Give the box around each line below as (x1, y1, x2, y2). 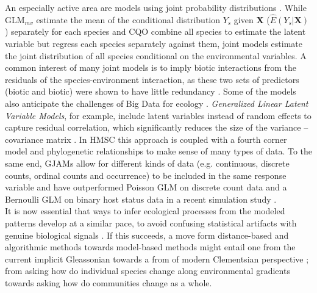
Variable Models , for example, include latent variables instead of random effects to (5, 109, 312, 121)
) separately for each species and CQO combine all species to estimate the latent (5, 25, 306, 38)
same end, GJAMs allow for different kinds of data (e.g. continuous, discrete (5, 156, 290, 169)
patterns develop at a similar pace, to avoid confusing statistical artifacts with (5, 216, 297, 229)
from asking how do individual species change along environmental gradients (5, 264, 290, 277)
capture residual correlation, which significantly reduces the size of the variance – (5, 121, 308, 134)
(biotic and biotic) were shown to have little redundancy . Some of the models (5, 85, 296, 98)
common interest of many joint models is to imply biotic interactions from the (5, 61, 296, 74)
